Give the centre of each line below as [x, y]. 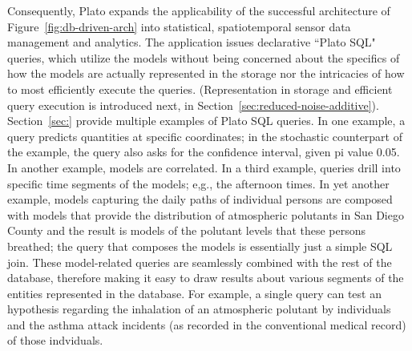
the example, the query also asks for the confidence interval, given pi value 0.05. [204, 152]
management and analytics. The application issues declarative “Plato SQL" [192, 42]
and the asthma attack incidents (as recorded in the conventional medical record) [207, 324]
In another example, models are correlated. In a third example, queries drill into [204, 167]
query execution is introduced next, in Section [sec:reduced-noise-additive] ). [193, 105]
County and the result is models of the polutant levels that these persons [187, 230]
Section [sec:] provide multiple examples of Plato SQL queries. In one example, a [206, 121]
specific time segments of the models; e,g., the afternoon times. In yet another [198, 183]
